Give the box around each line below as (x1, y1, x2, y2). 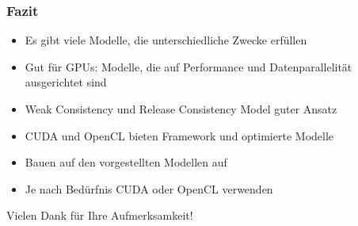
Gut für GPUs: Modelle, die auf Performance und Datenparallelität (25, 58, 352, 75)
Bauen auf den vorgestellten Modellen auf (25, 154, 227, 170)
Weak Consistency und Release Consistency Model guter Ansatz (25, 101, 337, 117)
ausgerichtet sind (25, 74, 107, 90)
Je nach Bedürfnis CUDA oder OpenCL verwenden (25, 180, 273, 197)
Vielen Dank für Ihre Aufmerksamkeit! (6, 207, 193, 224)
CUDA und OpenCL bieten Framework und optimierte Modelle (25, 127, 334, 144)
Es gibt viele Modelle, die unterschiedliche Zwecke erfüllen (25, 32, 307, 48)
